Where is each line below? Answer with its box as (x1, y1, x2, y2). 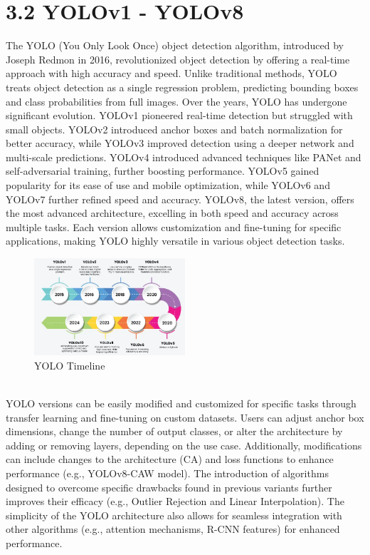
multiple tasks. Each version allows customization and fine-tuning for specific (6, 219, 342, 234)
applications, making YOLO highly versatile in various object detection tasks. (6, 233, 345, 248)
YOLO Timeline (34, 357, 105, 372)
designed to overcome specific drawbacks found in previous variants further (6, 479, 332, 494)
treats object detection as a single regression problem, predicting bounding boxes (6, 79, 359, 94)
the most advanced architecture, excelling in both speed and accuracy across (6, 205, 339, 220)
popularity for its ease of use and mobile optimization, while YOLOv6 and (6, 178, 330, 193)
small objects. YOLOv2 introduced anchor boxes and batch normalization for (6, 121, 343, 136)
